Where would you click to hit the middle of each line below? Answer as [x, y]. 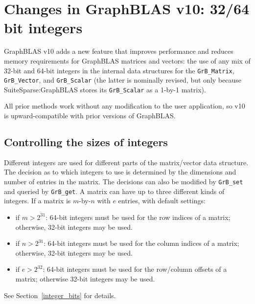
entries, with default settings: [162, 201]
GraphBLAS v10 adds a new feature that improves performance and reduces [119, 51]
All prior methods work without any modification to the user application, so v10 [125, 106]
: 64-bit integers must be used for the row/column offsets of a [135, 269]
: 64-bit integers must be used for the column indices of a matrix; [141, 243]
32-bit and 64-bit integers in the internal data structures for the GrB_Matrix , [119, 70]
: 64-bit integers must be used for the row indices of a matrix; [138, 217]
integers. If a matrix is [37, 201]
